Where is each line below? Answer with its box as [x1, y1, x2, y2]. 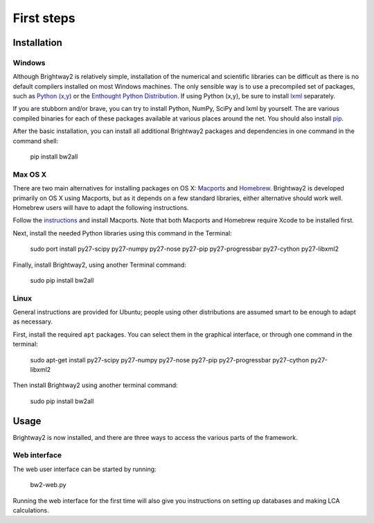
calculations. [12, 506, 49, 515]
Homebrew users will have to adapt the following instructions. [12, 203, 189, 211]
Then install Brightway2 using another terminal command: [12, 381, 178, 389]
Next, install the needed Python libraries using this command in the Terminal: [12, 229, 232, 237]
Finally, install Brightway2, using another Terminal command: [12, 260, 187, 269]
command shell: [12, 136, 59, 145]
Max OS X [12, 170, 47, 179]
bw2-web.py [30, 481, 66, 489]
